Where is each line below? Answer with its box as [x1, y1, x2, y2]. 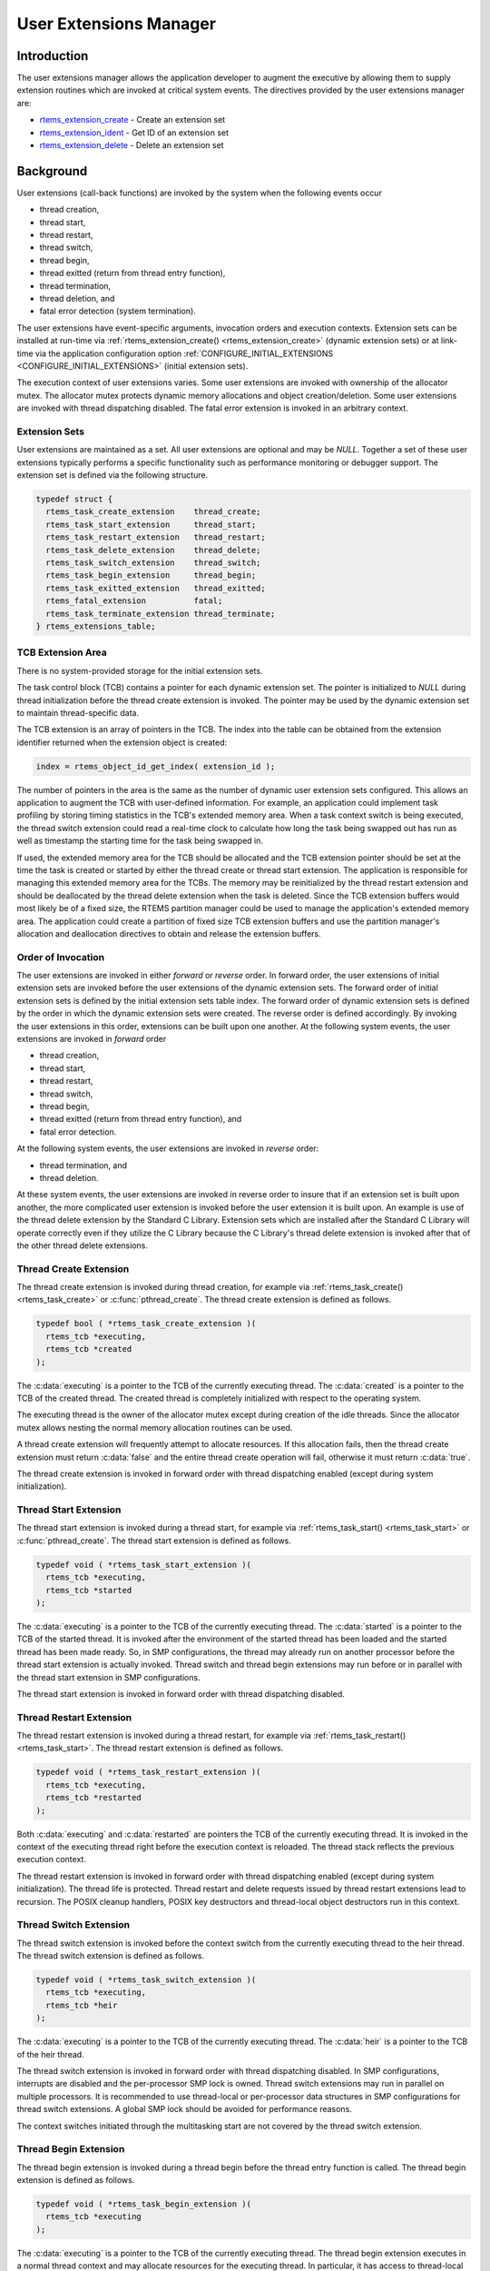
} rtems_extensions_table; [35, 620, 156, 631]
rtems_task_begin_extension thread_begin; [45, 570, 257, 580]
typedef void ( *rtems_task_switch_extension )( [35, 1975, 257, 1985]
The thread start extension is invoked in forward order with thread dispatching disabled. [16, 1688, 345, 1699]
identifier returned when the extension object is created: [16, 737, 228, 748]
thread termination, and [39, 1159, 127, 1171]
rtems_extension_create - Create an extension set [39, 114, 226, 125]
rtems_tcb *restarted [45, 1792, 142, 1803]
